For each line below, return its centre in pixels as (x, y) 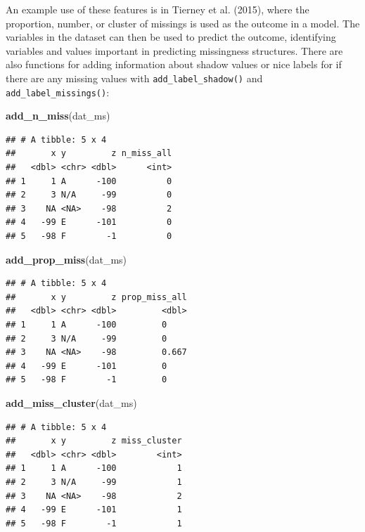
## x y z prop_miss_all (96, 297)
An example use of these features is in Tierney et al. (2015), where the (158, 9)
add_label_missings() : (58, 92)
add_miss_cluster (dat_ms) (71, 402)
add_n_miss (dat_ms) (58, 116)
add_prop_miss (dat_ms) (66, 259)
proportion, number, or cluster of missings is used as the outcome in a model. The (183, 23)
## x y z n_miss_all (89, 154)
